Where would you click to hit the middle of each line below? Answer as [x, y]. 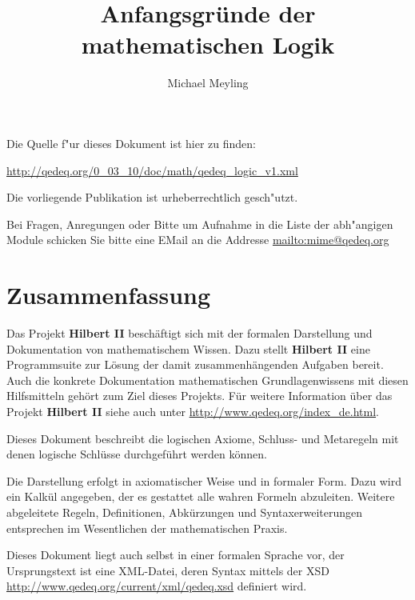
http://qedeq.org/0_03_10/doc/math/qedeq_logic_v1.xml [152, 170]
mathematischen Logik [208, 44]
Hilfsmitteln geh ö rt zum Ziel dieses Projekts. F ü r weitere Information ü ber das [200, 396]
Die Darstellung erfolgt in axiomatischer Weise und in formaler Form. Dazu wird [204, 480]
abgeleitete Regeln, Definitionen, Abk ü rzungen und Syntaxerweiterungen [185, 512]
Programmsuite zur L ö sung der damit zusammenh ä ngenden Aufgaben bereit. [195, 364]
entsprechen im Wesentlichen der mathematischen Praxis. [147, 528]
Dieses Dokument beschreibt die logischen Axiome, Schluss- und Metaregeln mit [203, 438]
